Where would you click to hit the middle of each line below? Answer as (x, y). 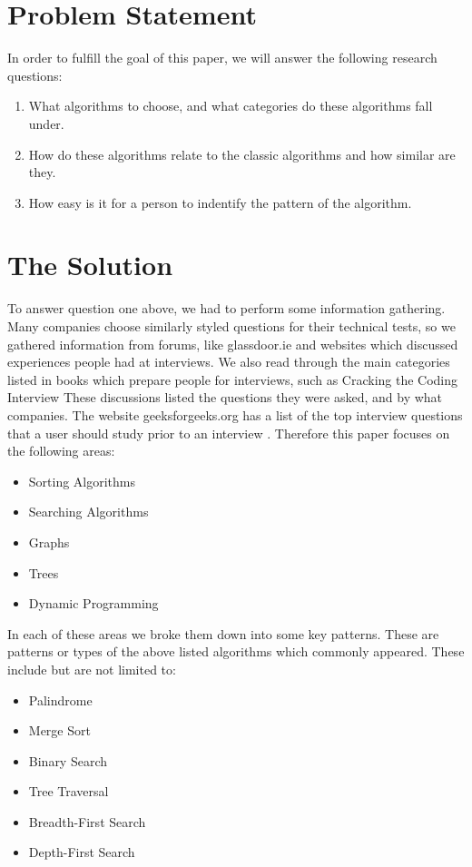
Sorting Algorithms (82, 481)
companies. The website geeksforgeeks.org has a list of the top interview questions (235, 414)
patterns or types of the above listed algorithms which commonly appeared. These (236, 651)
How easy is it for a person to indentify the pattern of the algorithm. (220, 202)
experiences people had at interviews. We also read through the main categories (229, 362)
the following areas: (61, 451)
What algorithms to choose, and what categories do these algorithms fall (231, 106)
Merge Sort (59, 730)
